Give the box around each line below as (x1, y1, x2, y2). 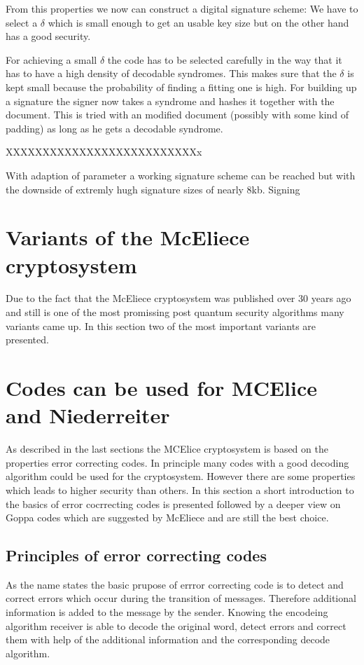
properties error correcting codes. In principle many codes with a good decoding (6, 455, 349, 469)
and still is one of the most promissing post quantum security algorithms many (6, 305, 344, 320)
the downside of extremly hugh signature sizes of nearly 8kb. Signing (6, 181, 300, 196)
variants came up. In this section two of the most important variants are (6, 318, 316, 333)
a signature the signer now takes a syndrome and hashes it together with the (6, 93, 335, 108)
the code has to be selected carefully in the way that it (107, 52, 342, 67)
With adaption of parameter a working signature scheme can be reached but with (6, 167, 356, 182)
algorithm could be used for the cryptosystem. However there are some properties (6, 469, 356, 484)
